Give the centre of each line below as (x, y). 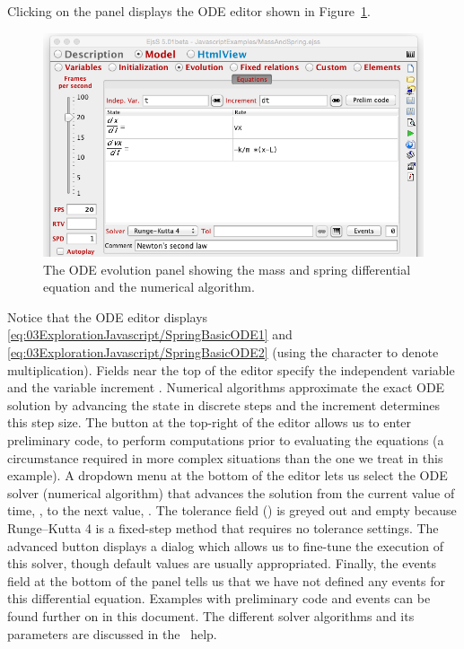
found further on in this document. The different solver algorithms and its (211, 615)
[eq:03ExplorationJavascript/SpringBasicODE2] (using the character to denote (223, 352)
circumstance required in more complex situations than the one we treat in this (225, 457)
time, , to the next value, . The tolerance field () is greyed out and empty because (232, 510)
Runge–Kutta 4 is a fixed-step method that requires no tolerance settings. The (223, 527)
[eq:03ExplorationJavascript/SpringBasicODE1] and (150, 334)
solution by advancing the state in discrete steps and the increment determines (223, 404)
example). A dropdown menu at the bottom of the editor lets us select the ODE (228, 475)
